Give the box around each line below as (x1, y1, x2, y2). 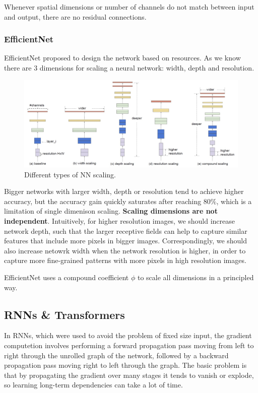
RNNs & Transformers (4, 306, 125, 322)
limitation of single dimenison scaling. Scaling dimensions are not (4, 206, 218, 216)
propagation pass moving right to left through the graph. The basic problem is (4, 360, 247, 370)
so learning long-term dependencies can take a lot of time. (4, 379, 183, 390)
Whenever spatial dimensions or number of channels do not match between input (4, 2, 254, 12)
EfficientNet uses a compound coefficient (4, 272, 129, 283)
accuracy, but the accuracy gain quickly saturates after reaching (4, 195, 202, 206)
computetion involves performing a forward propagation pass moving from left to (4, 340, 254, 350)
